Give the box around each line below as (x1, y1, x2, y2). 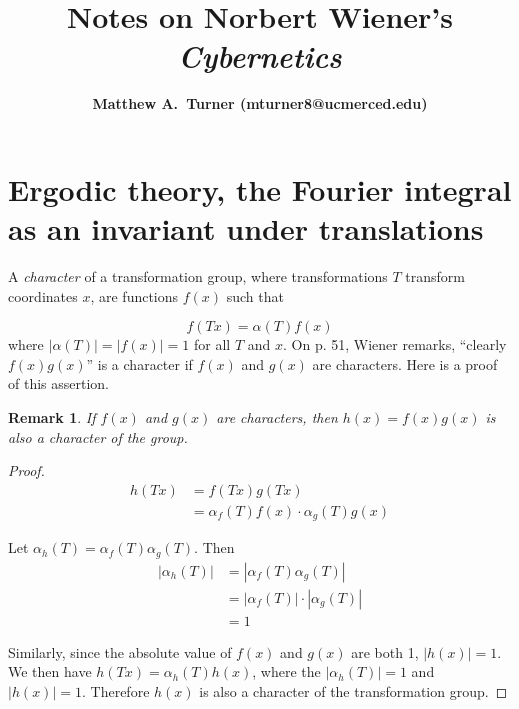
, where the (252, 661, 321, 682)
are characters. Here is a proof (312, 353, 498, 374)
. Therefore (82, 681, 150, 702)
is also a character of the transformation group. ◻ (199, 681, 508, 702)
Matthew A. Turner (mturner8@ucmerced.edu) (92, 93, 428, 114)
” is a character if (86, 353, 193, 374)
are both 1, (351, 641, 419, 662)
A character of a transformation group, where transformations (8, 266, 388, 287)
